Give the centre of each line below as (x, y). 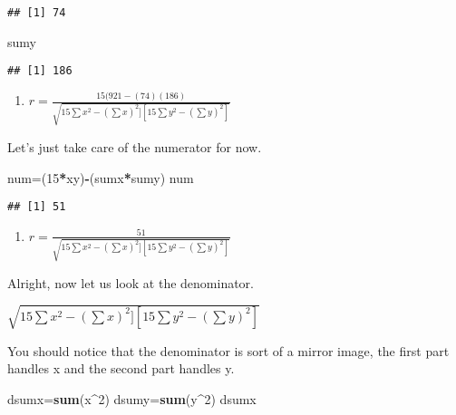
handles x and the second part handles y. (121, 368)
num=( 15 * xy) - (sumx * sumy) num (101, 177)
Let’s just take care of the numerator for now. (135, 146)
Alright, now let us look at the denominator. (131, 282)
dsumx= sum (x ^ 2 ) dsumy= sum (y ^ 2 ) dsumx (132, 398)
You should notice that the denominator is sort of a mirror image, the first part (228, 350)
